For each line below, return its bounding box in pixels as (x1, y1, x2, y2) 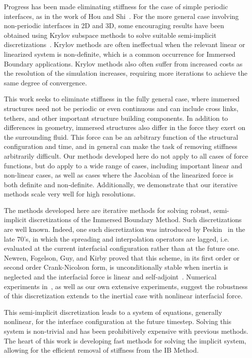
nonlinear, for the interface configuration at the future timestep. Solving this (4, 316, 232, 326)
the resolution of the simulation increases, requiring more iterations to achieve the (4, 68, 248, 78)
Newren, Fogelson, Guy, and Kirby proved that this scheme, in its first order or (4, 252, 240, 262)
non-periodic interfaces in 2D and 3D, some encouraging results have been (4, 20, 224, 31)
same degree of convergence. (4, 77, 87, 87)
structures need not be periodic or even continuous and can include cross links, (4, 103, 238, 113)
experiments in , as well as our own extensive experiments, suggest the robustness (4, 281, 248, 291)
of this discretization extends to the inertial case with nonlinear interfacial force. (4, 291, 243, 301)
